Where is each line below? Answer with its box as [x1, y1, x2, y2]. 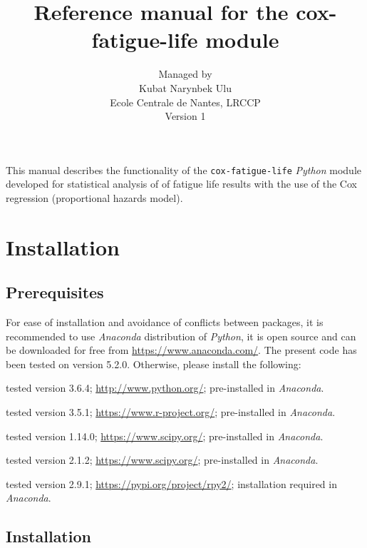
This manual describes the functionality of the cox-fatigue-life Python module [6, 162, 362, 177]
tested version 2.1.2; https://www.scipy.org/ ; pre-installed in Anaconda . [6, 452, 319, 467]
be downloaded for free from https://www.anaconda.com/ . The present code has [6, 342, 357, 357]
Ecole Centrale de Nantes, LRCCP [110, 94, 261, 109]
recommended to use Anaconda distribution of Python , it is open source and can [6, 328, 356, 343]
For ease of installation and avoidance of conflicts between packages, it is [6, 315, 324, 330]
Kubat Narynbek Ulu [139, 80, 232, 95]
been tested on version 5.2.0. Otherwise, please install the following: [6, 356, 301, 371]
